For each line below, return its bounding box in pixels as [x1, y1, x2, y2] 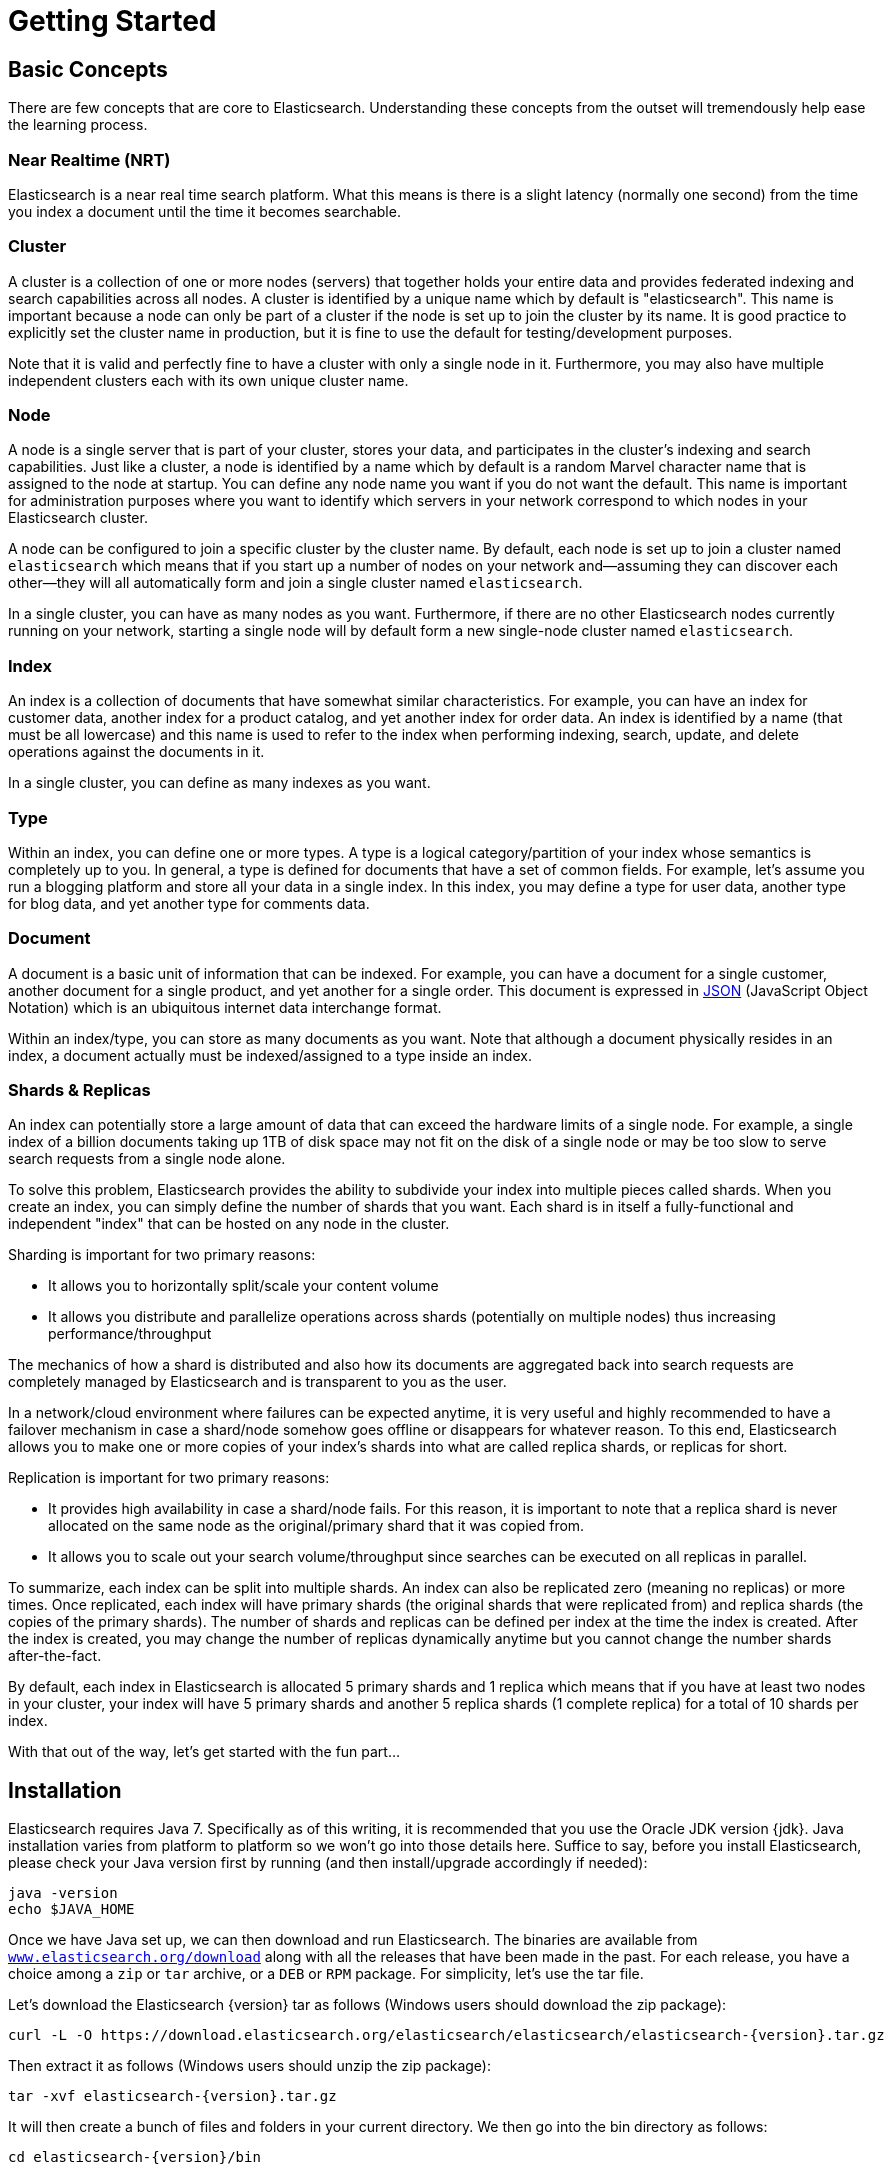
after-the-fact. [8, 1647, 102, 1665]
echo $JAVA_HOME [8, 1901, 135, 1918]
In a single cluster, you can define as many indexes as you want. [8, 774, 431, 792]
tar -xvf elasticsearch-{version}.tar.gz [8, 2088, 337, 2105]
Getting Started [8, 4, 217, 38]
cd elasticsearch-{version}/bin [8, 2149, 261, 2166]
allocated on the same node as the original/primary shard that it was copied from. [48, 1517, 585, 1535]
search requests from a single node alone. [8, 1150, 286, 1168]
